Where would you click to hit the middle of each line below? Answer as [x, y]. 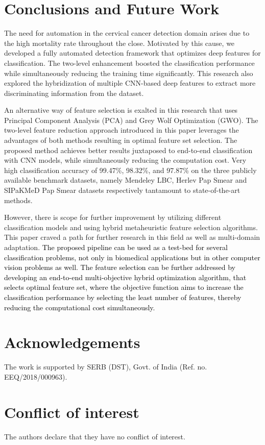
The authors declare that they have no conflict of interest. [95, 436]
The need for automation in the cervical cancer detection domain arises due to [127, 33]
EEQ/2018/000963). [36, 376]
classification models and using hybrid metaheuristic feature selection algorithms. [131, 227]
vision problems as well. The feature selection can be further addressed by [120, 267]
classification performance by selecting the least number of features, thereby [123, 297]
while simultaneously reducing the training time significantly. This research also [129, 73]
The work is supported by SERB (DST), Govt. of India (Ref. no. [106, 367]
